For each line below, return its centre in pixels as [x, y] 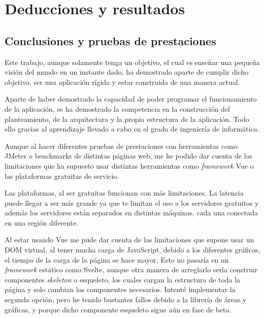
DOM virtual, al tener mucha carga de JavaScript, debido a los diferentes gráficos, [133, 250]
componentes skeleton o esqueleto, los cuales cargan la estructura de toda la [123, 279]
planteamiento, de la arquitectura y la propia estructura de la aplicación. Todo [127, 119]
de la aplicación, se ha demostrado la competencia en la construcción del [117, 108]
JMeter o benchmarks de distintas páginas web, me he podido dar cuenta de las [128, 156]
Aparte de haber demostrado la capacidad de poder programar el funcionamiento [131, 99]
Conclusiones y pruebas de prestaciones [110, 40]
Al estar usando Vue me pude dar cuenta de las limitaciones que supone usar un [129, 240]
